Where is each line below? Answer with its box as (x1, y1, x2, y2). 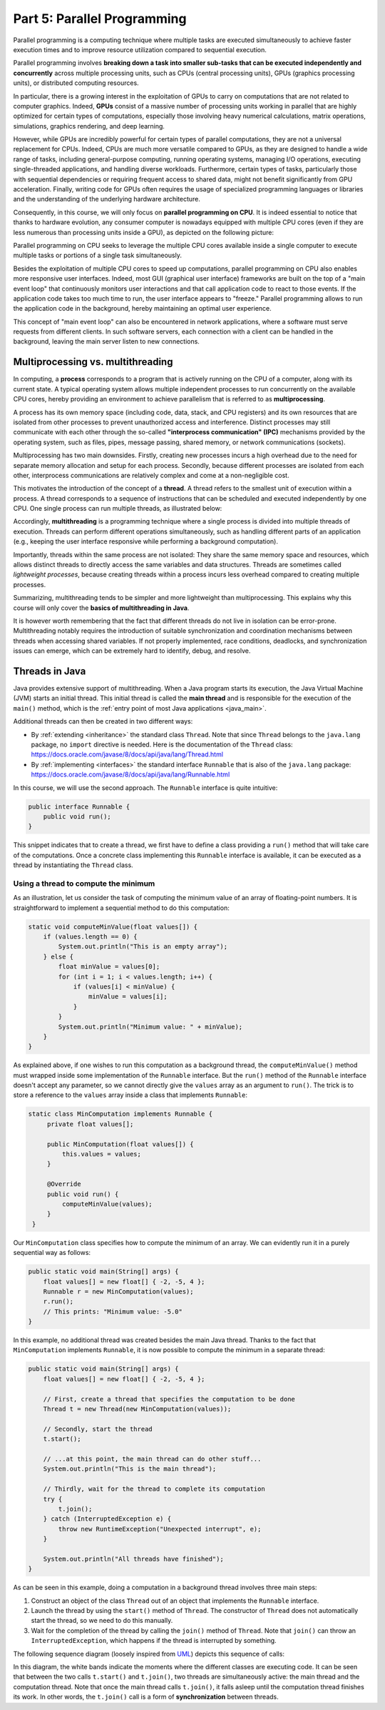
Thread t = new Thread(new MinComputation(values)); (43, 1404, 232, 1413)
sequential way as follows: (13, 1249, 91, 1257)
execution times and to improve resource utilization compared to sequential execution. (13, 45, 267, 54)
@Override (46, 1180, 81, 1189)
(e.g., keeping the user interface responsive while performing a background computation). (13, 537, 278, 546)
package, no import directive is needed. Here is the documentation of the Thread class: (31, 740, 293, 749)
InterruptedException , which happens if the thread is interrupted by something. (31, 1636, 277, 1645)
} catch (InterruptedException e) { (43, 1515, 171, 1523)
